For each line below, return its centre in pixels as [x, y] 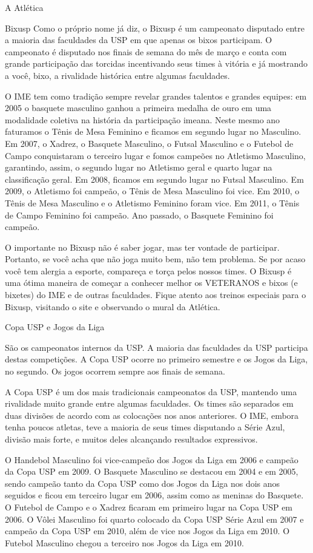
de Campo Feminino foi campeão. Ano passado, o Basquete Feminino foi [139, 215]
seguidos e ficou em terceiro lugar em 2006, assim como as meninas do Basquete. [154, 495]
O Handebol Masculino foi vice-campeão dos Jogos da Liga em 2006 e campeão [152, 459]
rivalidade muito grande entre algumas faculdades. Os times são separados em [149, 403]
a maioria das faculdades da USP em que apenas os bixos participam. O [139, 40]
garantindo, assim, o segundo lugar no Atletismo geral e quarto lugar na [139, 167]
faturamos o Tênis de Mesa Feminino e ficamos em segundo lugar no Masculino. [153, 131]
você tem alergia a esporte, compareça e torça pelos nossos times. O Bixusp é [148, 270]
